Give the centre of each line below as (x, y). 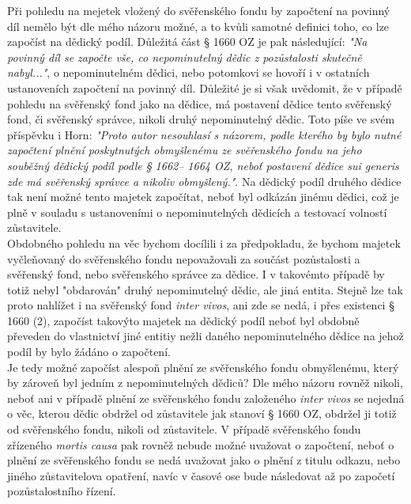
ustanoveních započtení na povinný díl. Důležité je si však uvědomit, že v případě (205, 87)
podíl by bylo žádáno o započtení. (89, 352)
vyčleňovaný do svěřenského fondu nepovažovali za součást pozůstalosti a (184, 258)
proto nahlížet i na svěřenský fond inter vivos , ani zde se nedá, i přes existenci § (201, 305)
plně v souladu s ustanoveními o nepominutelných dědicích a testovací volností (197, 212)
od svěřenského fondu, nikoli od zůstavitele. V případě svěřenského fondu (184, 429)
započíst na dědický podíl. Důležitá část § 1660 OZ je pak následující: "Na (187, 42)
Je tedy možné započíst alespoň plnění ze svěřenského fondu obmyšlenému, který (203, 367)
